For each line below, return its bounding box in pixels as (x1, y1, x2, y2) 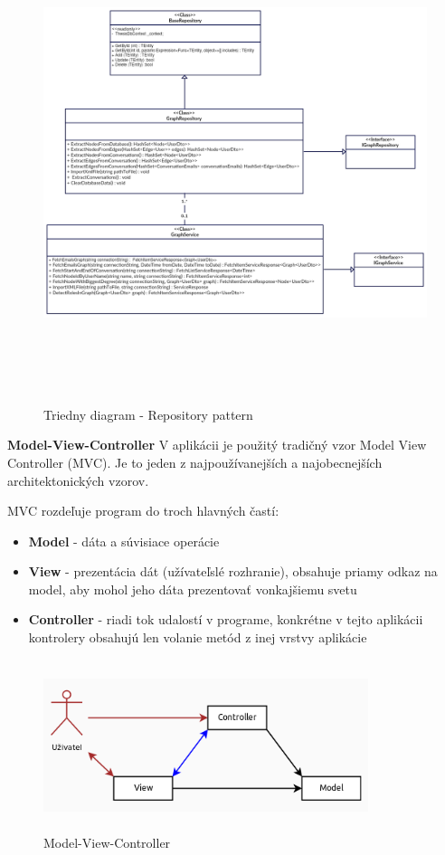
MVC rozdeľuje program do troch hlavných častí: (7, 501, 279, 520)
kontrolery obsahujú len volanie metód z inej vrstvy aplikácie (28, 628, 367, 647)
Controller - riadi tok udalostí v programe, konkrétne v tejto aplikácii (28, 610, 423, 629)
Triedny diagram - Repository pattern (43, 404, 253, 423)
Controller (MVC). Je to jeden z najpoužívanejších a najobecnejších (7, 452, 383, 471)
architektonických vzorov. (7, 470, 149, 489)
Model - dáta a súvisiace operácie (28, 531, 220, 550)
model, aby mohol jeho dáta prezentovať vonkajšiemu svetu (28, 579, 357, 598)
